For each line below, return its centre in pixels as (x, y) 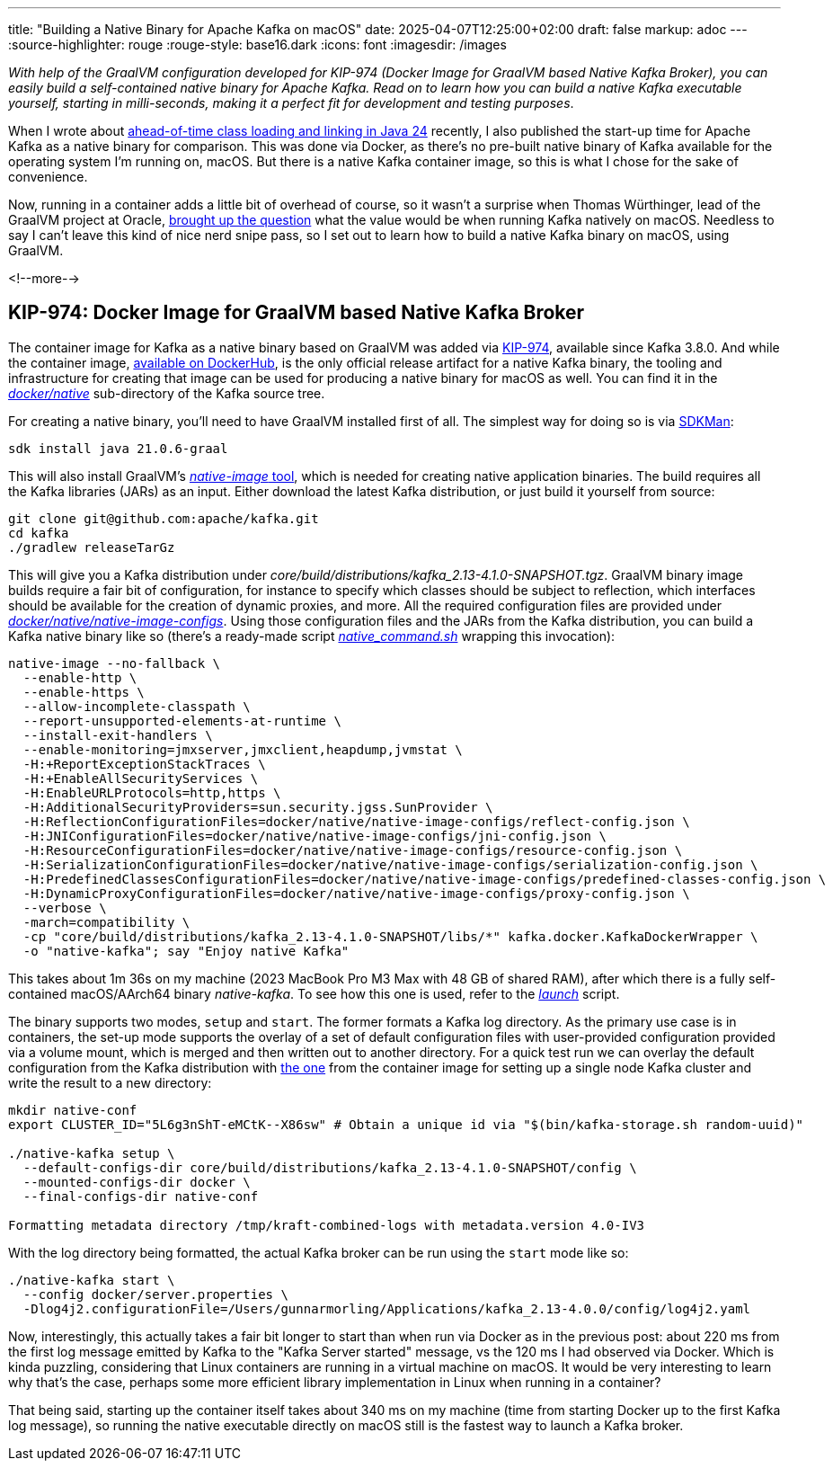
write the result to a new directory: (110, 1082)
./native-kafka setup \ (92, 1153)
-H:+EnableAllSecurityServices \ (141, 778)
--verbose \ (65, 907)
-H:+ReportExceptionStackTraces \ (144, 764)
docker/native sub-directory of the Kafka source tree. (167, 393)
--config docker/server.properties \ (155, 1294)
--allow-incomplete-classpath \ (137, 706)
